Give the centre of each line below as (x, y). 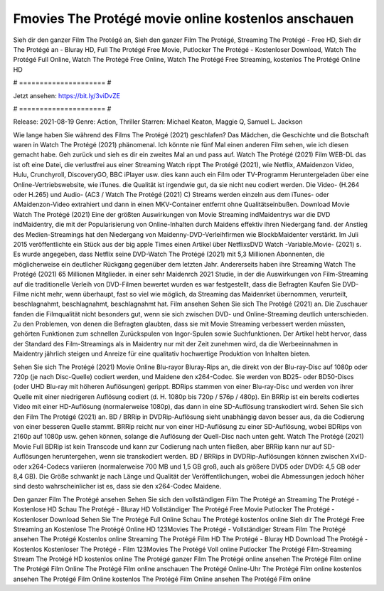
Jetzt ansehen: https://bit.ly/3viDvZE (67, 95)
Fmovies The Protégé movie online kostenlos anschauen (183, 18)
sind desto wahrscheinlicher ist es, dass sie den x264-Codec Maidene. (117, 486)
